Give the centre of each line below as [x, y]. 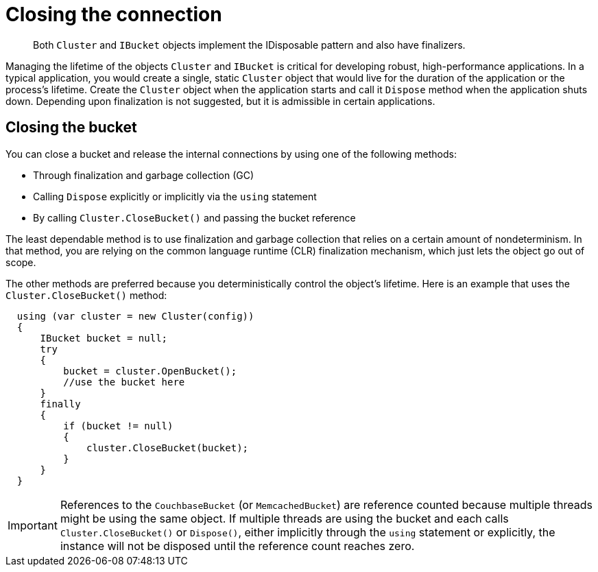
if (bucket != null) [118, 426]
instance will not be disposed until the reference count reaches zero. [237, 546]
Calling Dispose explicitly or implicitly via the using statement [175, 196]
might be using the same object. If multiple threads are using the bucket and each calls [284, 518]
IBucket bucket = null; [104, 338]
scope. [21, 262]
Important [33, 525]
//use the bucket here [124, 382]
